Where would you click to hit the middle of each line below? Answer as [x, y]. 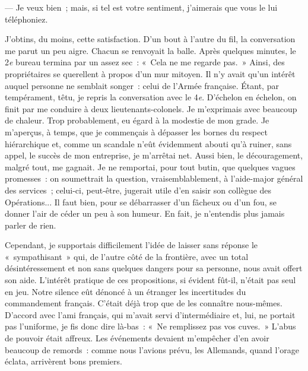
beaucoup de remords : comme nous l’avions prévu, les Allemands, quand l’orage [152, 349]
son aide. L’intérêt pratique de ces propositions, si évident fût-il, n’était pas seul [150, 280]
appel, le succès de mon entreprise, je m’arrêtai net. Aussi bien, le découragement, [154, 155]
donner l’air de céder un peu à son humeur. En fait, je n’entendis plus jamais [145, 213]
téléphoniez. [26, 19]
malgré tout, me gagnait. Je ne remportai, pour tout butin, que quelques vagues [150, 167]
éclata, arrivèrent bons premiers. [63, 361]
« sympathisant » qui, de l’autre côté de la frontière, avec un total [127, 256]
